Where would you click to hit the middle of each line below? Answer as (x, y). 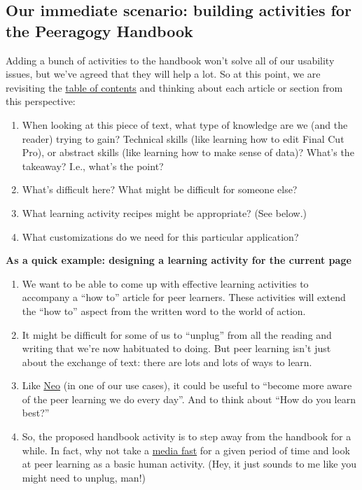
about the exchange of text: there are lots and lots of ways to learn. (167, 362)
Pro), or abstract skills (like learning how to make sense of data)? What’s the (188, 152)
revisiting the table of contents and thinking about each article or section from (174, 87)
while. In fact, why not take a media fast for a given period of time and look (186, 450)
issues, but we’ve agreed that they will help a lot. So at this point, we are (163, 74)
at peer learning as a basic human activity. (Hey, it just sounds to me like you (189, 464)
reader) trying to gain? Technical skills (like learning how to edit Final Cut (183, 138)
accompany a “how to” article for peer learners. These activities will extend (184, 297)
